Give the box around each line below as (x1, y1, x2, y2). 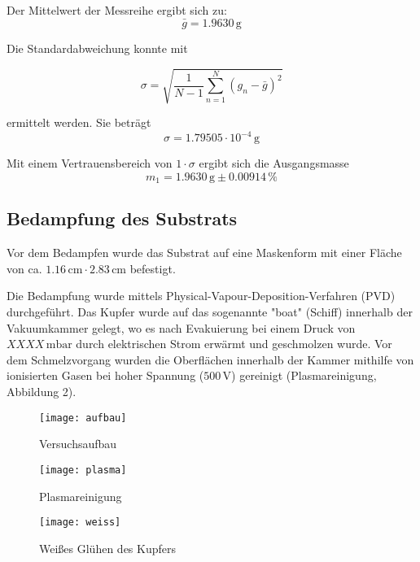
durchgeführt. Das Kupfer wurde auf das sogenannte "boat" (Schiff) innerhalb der (7, 303, 413, 320)
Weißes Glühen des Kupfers (39, 539, 176, 556)
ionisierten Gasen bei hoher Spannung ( (7, 367, 204, 384)
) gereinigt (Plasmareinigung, (231, 367, 377, 384)
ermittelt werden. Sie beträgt (7, 113, 151, 130)
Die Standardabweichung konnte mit (7, 39, 188, 56)
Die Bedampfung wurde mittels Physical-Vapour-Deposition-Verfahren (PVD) (7, 287, 396, 304)
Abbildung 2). (7, 383, 77, 400)
